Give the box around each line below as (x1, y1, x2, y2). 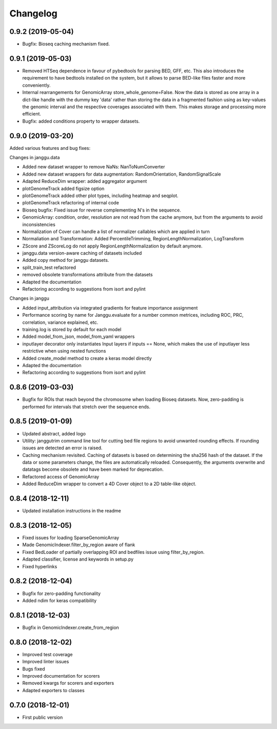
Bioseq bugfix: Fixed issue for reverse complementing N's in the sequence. (22, 207, 182, 213)
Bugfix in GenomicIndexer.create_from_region (22, 624, 119, 630)
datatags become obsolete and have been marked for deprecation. (22, 466, 164, 472)
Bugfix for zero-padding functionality (22, 590, 101, 597)
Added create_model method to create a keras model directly (22, 355, 152, 361)
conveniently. (22, 82, 51, 88)
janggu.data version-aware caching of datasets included (22, 250, 142, 256)
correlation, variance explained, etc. (22, 319, 98, 325)
